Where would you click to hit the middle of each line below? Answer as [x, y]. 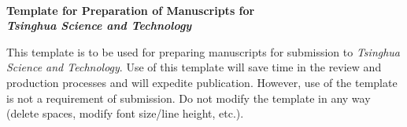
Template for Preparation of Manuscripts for [131, 10]
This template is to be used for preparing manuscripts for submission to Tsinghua [203, 51]
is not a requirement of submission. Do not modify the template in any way [189, 98]
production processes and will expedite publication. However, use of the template [202, 82]
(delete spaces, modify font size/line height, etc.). [125, 113]
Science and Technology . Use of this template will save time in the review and [194, 67]
